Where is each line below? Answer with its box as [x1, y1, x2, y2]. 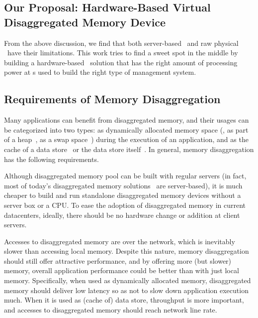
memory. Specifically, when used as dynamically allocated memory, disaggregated [4, 275, 251, 286]
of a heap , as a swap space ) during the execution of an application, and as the [4, 134, 249, 145]
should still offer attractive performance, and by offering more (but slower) [4, 255, 232, 266]
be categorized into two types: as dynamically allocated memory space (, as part [4, 124, 249, 135]
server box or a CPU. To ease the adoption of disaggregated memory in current [4, 199, 246, 210]
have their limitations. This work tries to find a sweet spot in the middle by [7, 47, 238, 58]
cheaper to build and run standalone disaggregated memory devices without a [4, 190, 241, 200]
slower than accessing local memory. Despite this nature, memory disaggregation [4, 246, 249, 256]
